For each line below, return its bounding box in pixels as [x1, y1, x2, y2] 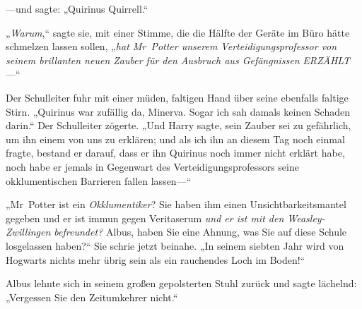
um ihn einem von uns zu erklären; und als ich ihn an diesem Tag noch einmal [6, 131, 345, 146]
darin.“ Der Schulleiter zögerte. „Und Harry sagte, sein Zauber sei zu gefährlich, [6, 118, 351, 133]
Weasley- [287, 210, 325, 225]
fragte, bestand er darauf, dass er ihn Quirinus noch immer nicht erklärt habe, [6, 145, 345, 160]
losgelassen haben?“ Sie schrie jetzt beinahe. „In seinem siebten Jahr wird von [6, 238, 344, 253]
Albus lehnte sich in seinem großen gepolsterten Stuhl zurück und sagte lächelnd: [6, 276, 357, 291]
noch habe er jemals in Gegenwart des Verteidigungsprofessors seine [6, 159, 299, 174]
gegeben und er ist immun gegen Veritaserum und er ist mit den [6, 210, 284, 225]
